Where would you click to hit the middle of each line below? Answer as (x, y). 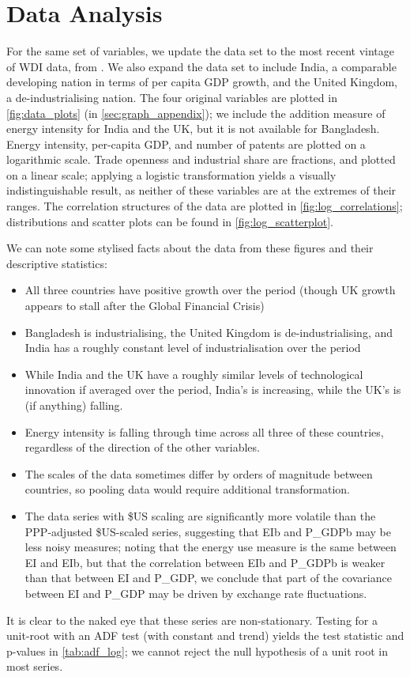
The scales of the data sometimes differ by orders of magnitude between (199, 473)
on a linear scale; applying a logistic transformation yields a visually (171, 174)
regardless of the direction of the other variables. (142, 447)
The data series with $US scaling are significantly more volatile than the (200, 515)
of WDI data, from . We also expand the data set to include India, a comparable (201, 66)
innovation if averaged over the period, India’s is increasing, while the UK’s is (213, 390)
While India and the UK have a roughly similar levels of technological (194, 374)
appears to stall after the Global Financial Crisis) (145, 306)
